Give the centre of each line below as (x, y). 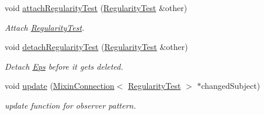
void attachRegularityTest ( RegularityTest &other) (96, 8)
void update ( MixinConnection (60, 86)
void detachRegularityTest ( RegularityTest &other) (96, 47)
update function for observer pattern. (70, 105)
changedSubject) (231, 86)
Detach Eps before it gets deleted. (64, 66)
